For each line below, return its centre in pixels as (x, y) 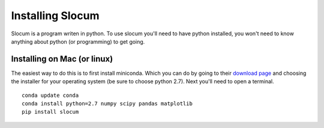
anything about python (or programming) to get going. (78, 41)
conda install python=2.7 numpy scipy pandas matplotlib (107, 104)
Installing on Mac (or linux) (62, 59)
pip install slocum (50, 112)
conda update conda (50, 95)
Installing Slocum (55, 16)
